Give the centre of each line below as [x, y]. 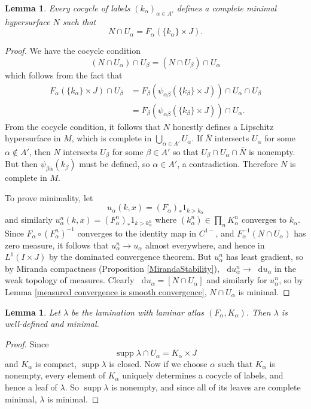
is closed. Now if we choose [158, 363]
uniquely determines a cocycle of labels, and [203, 375]
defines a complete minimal [227, 8]
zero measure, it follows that [57, 245]
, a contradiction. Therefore [228, 164]
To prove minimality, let [49, 197]
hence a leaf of [31, 387]
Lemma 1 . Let [33, 312]
